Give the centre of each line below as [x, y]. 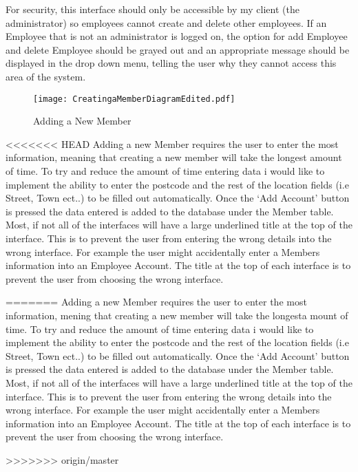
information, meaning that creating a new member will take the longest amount [174, 157]
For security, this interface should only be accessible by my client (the [152, 9]
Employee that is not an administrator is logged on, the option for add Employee [177, 36]
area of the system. [46, 76]
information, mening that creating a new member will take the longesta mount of [177, 315]
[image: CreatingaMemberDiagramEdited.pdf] [134, 99]
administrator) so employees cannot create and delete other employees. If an [166, 22]
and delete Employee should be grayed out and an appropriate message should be [178, 49]
